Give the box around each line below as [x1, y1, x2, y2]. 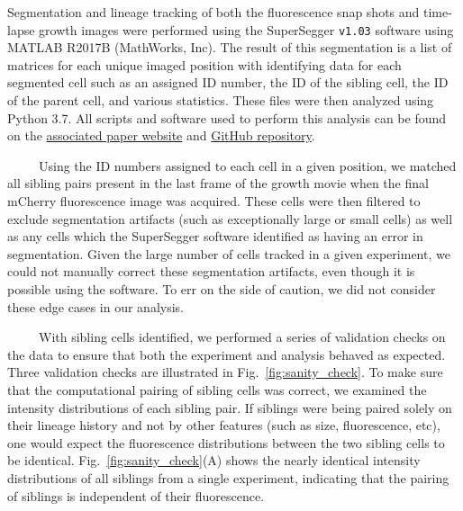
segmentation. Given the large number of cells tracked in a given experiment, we [7, 244, 450, 263]
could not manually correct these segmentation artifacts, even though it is [7, 262, 415, 281]
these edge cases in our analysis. [7, 297, 184, 316]
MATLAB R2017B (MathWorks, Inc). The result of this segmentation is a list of [7, 38, 452, 57]
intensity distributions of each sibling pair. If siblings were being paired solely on [7, 398, 452, 417]
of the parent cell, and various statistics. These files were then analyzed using [7, 91, 434, 110]
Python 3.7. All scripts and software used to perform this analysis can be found [7, 108, 447, 127]
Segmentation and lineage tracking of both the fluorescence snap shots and [7, 3, 420, 21]
